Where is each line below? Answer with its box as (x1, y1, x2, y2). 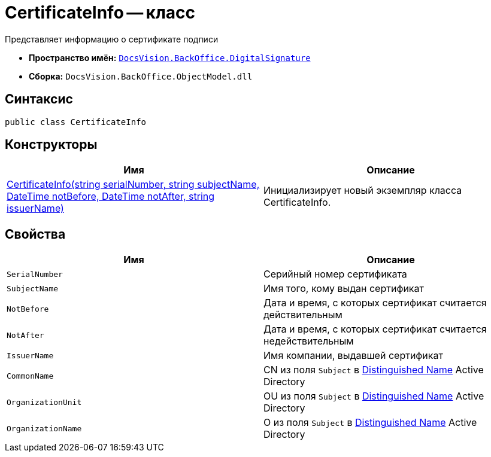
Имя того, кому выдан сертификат (263, 282, 424, 295)
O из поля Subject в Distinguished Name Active (263, 416, 477, 429)
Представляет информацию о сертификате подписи (5, 33, 219, 44)
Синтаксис (5, 92, 73, 107)
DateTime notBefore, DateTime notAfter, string (7, 190, 215, 203)
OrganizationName (7, 424, 82, 433)
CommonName (7, 371, 54, 380)
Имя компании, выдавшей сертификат (263, 349, 443, 362)
